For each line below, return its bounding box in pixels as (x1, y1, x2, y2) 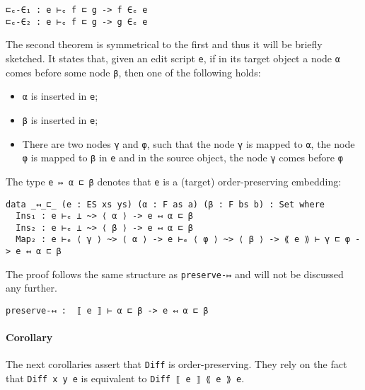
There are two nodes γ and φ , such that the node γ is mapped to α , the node (22, 136, 355, 151)
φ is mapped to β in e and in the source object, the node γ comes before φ (22, 150, 343, 165)
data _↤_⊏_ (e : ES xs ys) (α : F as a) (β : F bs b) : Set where (6, 199, 325, 210)
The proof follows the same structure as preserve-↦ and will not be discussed (6, 266, 344, 281)
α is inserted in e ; (22, 88, 98, 103)
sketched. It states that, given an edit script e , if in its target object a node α (6, 50, 340, 65)
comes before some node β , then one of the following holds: (6, 64, 261, 79)
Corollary (6, 330, 53, 345)
